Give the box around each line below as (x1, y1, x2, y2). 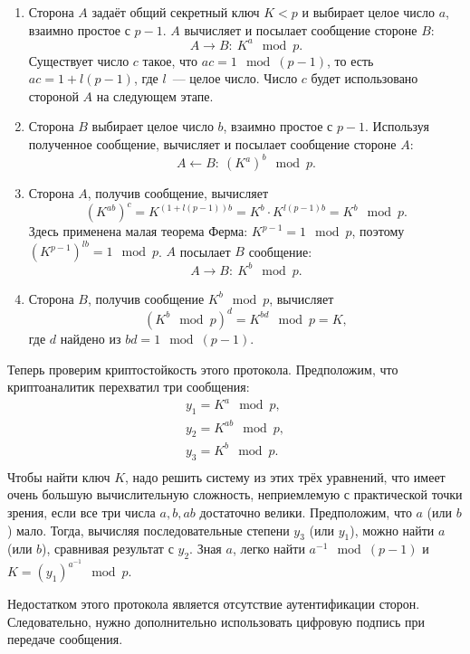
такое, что (142, 51, 198, 70)
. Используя (365, 117, 429, 136)
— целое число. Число (172, 69, 298, 88)
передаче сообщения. (7, 630, 123, 649)
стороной (28, 86, 79, 105)
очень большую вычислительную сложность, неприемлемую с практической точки (7, 485, 463, 504)
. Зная (189, 539, 222, 558)
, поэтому (351, 222, 405, 241)
